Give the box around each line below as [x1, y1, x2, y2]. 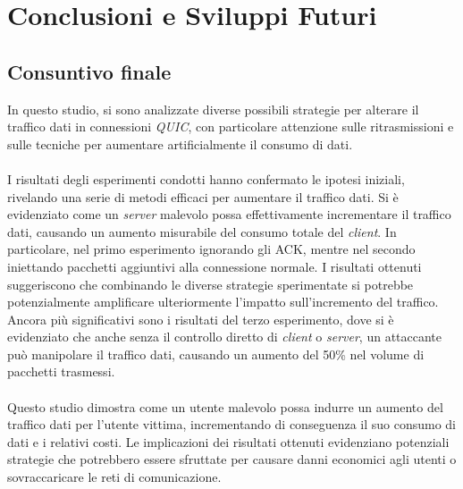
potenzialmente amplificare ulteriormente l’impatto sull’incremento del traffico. [7, 292, 439, 311]
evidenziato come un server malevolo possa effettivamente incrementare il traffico [7, 205, 451, 223]
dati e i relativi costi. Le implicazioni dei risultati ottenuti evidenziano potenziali [7, 432, 450, 451]
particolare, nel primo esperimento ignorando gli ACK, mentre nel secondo [7, 240, 416, 258]
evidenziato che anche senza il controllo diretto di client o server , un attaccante [7, 327, 442, 346]
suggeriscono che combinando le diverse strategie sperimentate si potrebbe [7, 274, 414, 293]
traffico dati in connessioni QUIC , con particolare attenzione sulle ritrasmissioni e [7, 117, 454, 136]
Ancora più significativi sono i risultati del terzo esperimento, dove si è [7, 309, 394, 328]
